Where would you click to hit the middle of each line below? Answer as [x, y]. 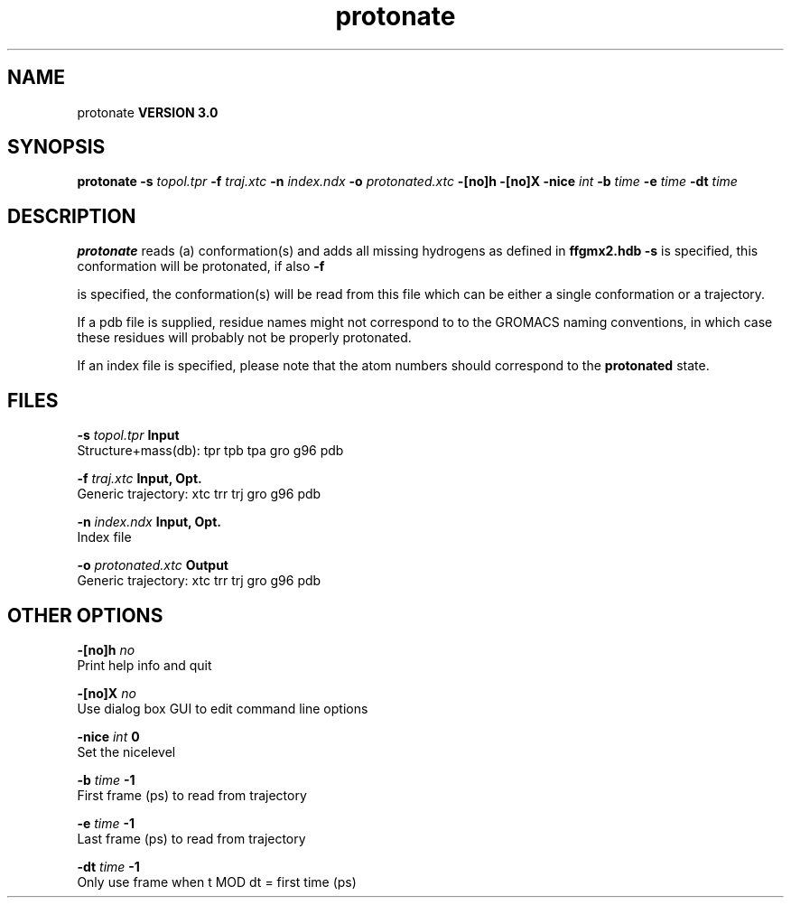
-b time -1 [106, 779]
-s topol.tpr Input [128, 435]
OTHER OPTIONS [85, 615]
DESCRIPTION [72, 216]
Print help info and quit [144, 665]
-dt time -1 [108, 866]
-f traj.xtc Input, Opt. [140, 479]
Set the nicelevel [126, 751]
